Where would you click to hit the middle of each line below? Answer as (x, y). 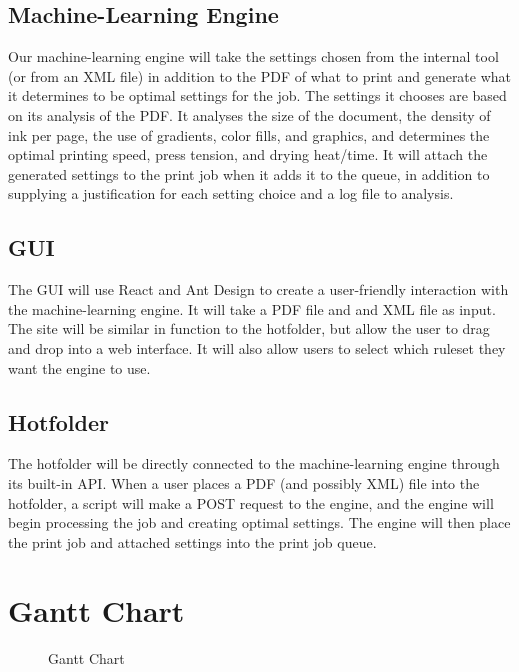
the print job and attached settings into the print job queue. (192, 541)
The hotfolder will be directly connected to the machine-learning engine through (254, 463)
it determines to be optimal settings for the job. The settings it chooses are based (257, 95)
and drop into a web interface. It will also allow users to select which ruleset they (257, 347)
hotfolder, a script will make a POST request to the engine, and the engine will (251, 502)
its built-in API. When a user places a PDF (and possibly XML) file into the (244, 482)
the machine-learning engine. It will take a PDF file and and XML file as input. (252, 308)
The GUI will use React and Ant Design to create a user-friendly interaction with (258, 289)
